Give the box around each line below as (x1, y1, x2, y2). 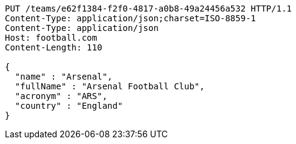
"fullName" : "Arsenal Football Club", (15, 81, 205, 91)
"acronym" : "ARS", (15, 91, 108, 101)
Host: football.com (5, 33, 97, 43)
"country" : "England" (15, 101, 123, 111)
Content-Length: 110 (5, 43, 103, 52)
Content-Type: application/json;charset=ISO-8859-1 (5, 13, 256, 23)
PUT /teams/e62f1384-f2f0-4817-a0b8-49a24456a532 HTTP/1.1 (5, 4, 292, 13)
